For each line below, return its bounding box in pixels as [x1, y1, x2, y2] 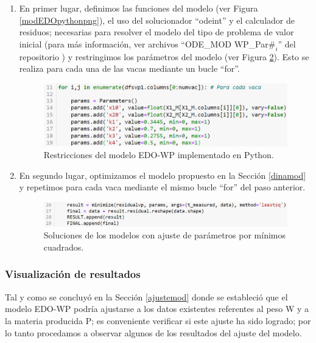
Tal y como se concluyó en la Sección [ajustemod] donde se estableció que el [5, 290, 288, 303]
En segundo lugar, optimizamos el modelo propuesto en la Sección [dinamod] [19, 168, 306, 181]
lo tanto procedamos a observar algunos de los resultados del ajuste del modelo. [5, 326, 302, 339]
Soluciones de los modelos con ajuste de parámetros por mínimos [43, 229, 286, 241]
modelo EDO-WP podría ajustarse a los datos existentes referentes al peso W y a [5, 302, 309, 315]
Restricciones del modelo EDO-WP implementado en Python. [43, 148, 274, 161]
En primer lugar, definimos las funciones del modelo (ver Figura [19, 2, 258, 14]
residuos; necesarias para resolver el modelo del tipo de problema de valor [19, 26, 294, 38]
